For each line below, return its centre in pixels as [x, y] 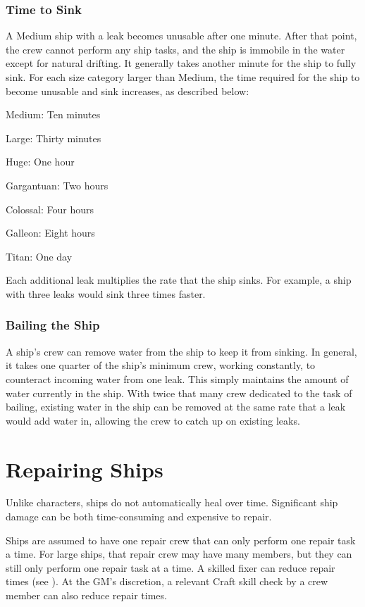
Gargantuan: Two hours [57, 185]
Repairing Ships [85, 469]
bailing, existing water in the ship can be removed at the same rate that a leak [176, 407]
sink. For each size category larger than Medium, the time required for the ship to [183, 77]
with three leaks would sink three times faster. [106, 293]
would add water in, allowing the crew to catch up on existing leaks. [153, 420]
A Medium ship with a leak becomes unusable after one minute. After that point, [181, 36]
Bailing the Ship [53, 325]
